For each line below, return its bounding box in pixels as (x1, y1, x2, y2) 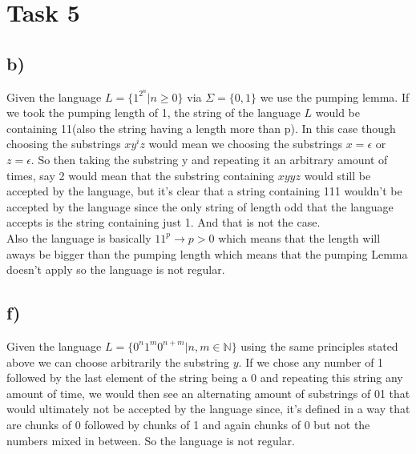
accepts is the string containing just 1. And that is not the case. (6, 214, 321, 231)
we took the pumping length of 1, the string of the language (6, 104, 301, 121)
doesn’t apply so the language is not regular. (6, 261, 225, 278)
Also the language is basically (6, 229, 151, 246)
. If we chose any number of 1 (238, 353, 384, 370)
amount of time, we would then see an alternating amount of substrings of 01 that (6, 384, 410, 401)
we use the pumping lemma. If (260, 88, 410, 105)
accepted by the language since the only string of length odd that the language (6, 198, 394, 215)
